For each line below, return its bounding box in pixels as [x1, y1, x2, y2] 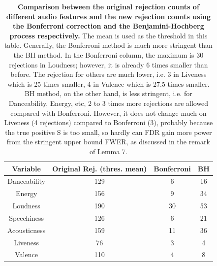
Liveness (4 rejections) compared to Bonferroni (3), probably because [4, 117, 213, 128]
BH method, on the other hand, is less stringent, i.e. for [24, 88, 192, 99]
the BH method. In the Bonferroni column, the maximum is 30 [13, 49, 204, 60]
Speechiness [9, 212, 44, 223]
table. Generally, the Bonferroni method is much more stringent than [4, 40, 213, 50]
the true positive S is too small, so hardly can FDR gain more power [5, 127, 212, 137]
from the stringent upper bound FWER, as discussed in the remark [6, 136, 210, 147]
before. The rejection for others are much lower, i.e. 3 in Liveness [10, 69, 207, 79]
